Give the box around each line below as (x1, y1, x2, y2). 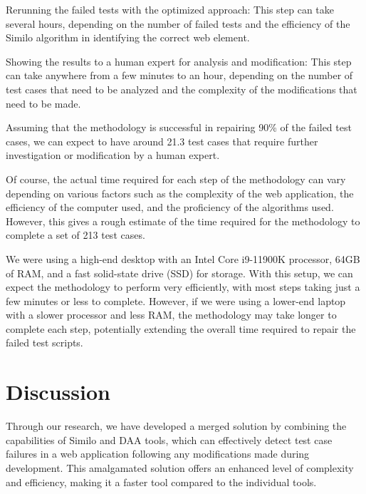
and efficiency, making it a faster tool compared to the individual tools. (6, 474, 317, 489)
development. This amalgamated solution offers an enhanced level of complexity (6, 460, 354, 475)
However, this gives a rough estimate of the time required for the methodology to (6, 213, 360, 228)
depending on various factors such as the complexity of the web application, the (6, 185, 354, 200)
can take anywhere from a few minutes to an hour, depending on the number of (6, 68, 353, 83)
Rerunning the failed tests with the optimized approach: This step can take (6, 2, 335, 16)
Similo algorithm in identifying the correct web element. (6, 30, 250, 45)
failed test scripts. (6, 335, 83, 350)
